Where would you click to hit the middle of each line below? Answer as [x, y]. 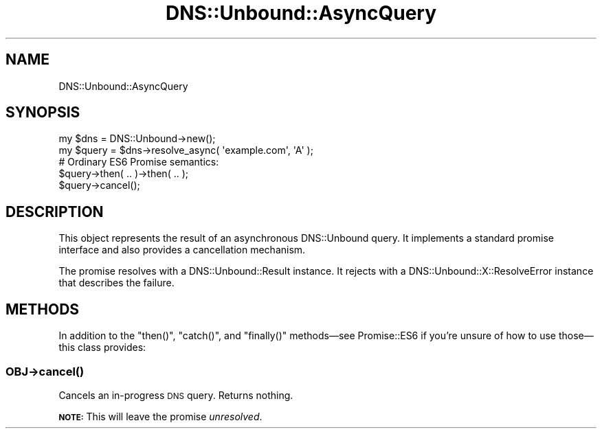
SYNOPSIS [43, 113]
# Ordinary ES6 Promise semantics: [139, 162]
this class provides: [102, 347]
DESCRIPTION [55, 212]
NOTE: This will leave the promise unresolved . [160, 416]
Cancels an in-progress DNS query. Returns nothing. [176, 395]
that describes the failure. [116, 283]
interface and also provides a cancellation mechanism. [182, 250]
